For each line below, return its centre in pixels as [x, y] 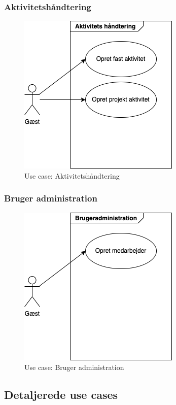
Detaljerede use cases [61, 395]
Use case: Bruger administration [74, 367]
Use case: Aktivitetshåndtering [72, 175]
